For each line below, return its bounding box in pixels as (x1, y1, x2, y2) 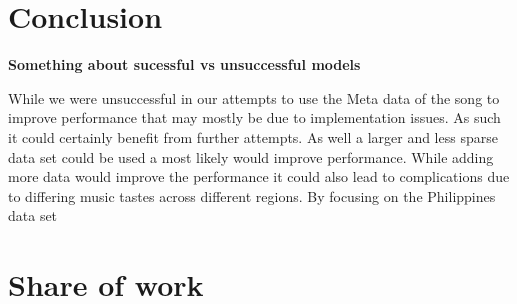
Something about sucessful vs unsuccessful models (8, 54, 361, 75)
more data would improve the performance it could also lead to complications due (8, 166, 510, 187)
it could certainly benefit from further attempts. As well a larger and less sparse (8, 126, 498, 147)
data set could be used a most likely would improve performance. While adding (8, 146, 494, 167)
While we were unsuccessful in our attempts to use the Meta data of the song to (8, 87, 500, 108)
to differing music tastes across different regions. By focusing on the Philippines (8, 185, 496, 206)
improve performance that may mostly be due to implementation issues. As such (8, 107, 501, 128)
